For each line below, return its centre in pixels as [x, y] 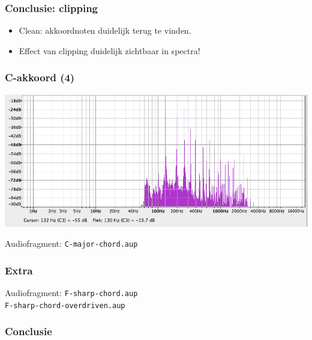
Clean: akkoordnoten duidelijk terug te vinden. [105, 30]
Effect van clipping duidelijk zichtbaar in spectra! [109, 50]
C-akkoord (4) [40, 77]
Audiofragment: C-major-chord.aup [71, 243]
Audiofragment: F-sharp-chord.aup [71, 293]
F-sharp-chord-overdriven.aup [65, 305]
